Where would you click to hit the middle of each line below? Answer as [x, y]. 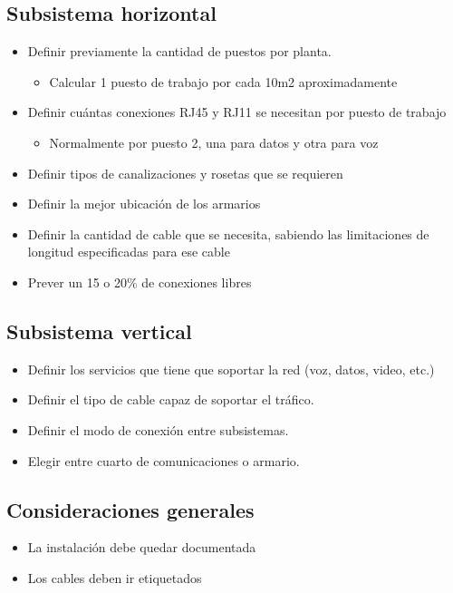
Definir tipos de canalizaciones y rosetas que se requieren [185, 173]
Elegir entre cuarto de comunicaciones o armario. [164, 460]
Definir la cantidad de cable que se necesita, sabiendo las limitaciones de [228, 233]
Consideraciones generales [130, 509]
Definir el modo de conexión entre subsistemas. [158, 429]
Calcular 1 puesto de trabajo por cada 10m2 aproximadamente [223, 81]
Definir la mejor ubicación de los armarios [144, 204]
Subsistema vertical [99, 331]
